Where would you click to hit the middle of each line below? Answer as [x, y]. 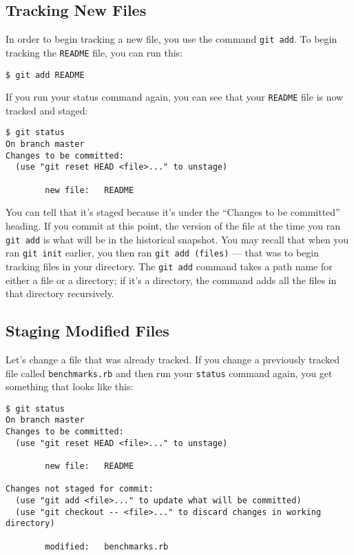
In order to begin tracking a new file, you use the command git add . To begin [171, 39]
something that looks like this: [70, 386]
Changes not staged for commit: [80, 489]
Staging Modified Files [87, 331]
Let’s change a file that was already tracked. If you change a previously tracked [173, 359]
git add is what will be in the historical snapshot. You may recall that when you [177, 239]
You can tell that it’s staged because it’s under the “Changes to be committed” [173, 212]
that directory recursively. [60, 293]
